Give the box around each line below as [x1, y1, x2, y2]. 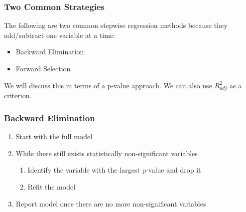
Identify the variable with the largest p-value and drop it [27, 165, 201, 175]
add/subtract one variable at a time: [4, 29, 115, 40]
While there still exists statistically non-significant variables [15, 148, 198, 158]
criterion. [4, 90, 32, 101]
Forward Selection [15, 63, 71, 73]
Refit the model [27, 181, 76, 192]
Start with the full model [15, 131, 93, 142]
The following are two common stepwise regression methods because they [4, 20, 228, 30]
